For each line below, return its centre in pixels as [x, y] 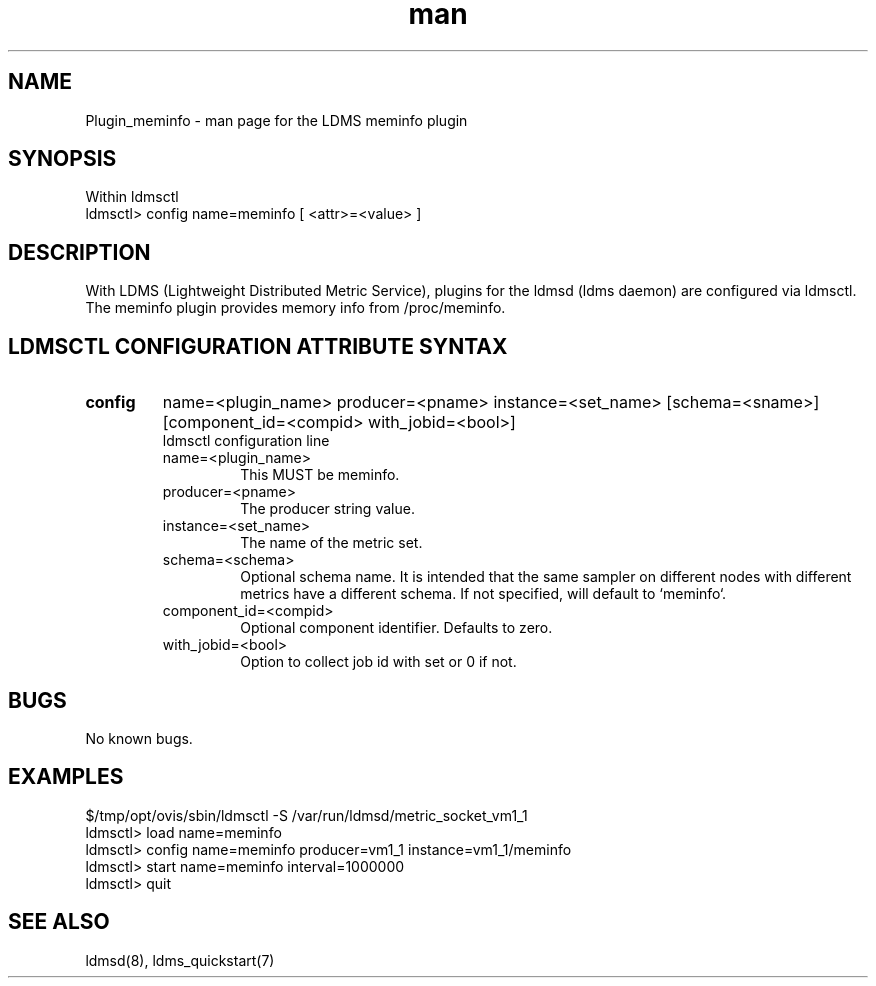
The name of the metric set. [331, 543]
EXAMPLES [66, 777]
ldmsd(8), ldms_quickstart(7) [180, 960]
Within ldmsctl [132, 197]
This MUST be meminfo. [320, 475]
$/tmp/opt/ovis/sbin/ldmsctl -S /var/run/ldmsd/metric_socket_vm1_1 [306, 815]
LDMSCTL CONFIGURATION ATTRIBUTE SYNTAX [258, 346]
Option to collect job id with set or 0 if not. [378, 662]
